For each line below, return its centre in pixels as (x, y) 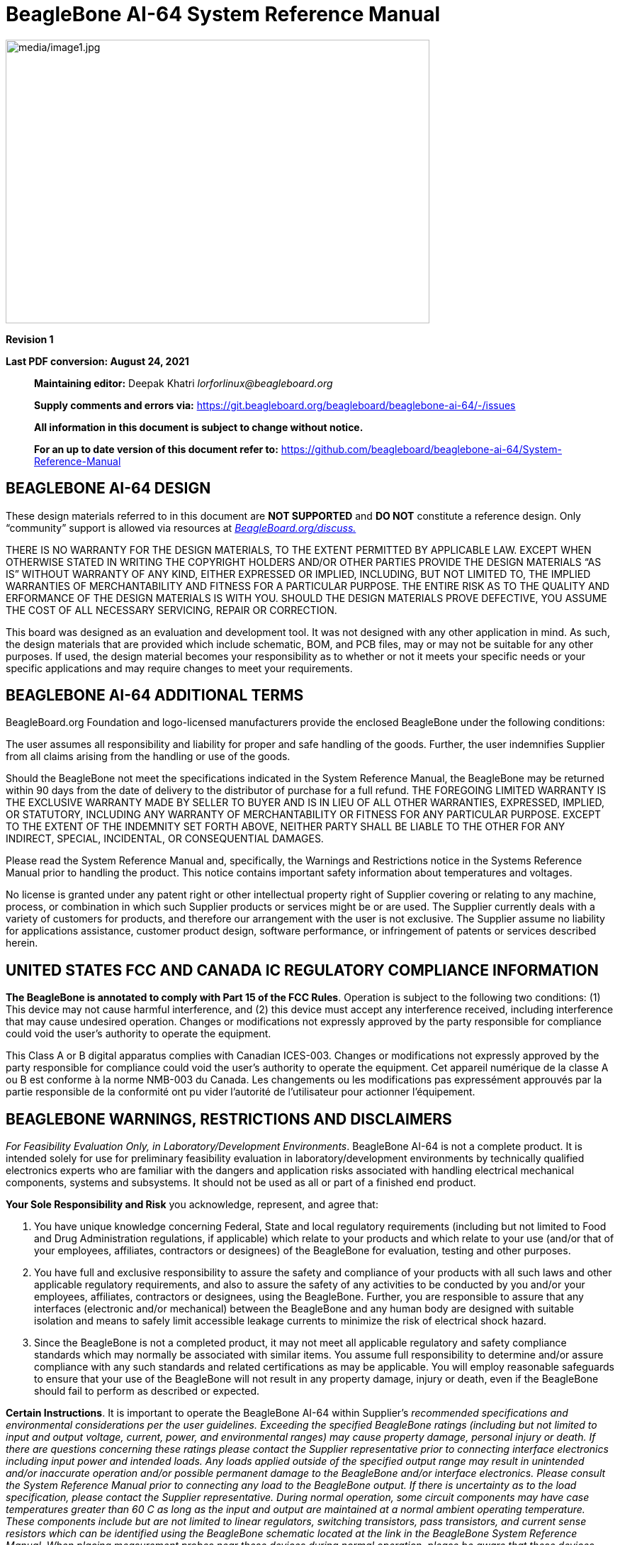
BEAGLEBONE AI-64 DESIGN (108, 489)
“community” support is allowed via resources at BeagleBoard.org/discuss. (181, 528)
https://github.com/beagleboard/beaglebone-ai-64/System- (421, 449)
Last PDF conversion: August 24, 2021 (97, 361)
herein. (22, 943)
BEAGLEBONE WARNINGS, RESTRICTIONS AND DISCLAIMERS (229, 1119)
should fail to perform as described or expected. (147, 1391)
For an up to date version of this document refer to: (156, 449)
